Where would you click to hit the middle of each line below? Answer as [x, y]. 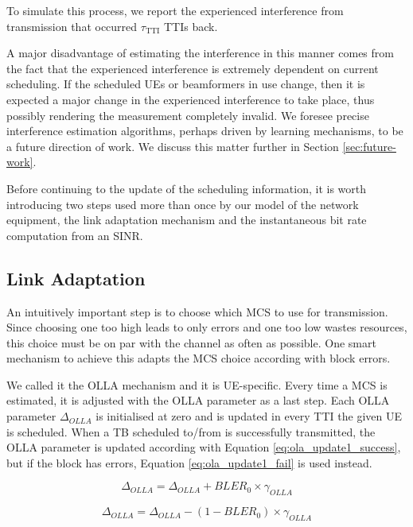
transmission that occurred [72, 26]
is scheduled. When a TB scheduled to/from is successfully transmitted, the [191, 431]
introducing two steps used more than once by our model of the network [183, 204]
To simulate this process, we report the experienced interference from [175, 10]
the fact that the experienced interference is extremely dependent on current [193, 68]
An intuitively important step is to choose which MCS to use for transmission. [197, 311]
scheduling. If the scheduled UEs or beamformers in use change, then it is [186, 84]
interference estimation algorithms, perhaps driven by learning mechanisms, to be [205, 131]
